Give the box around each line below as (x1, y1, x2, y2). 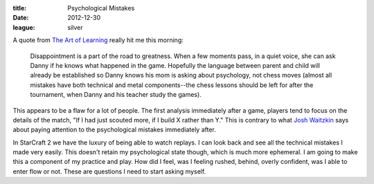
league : (12, 23, 35, 31)
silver (67, 23, 83, 31)
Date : (12, 14, 29, 22)
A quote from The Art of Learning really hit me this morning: (12, 36, 184, 44)
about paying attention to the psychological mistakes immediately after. (12, 125, 216, 134)
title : (12, 4, 27, 12)
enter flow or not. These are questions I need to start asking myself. (12, 167, 206, 176)
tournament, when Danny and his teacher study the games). (30, 91, 202, 99)
